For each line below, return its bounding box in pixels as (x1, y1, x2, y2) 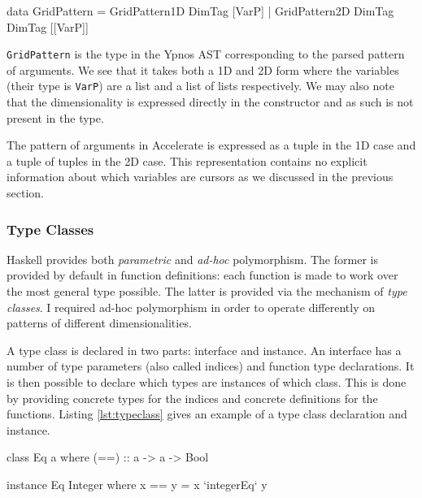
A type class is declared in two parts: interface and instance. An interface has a (7, 341, 402, 358)
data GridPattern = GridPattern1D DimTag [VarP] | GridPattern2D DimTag (7, 2, 394, 19)
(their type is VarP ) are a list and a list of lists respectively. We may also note (7, 77, 394, 94)
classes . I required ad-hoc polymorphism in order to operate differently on (7, 298, 376, 315)
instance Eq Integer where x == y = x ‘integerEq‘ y (7, 476, 268, 492)
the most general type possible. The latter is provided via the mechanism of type (7, 283, 407, 300)
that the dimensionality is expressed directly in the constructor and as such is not (7, 93, 414, 110)
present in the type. (7, 109, 104, 126)
